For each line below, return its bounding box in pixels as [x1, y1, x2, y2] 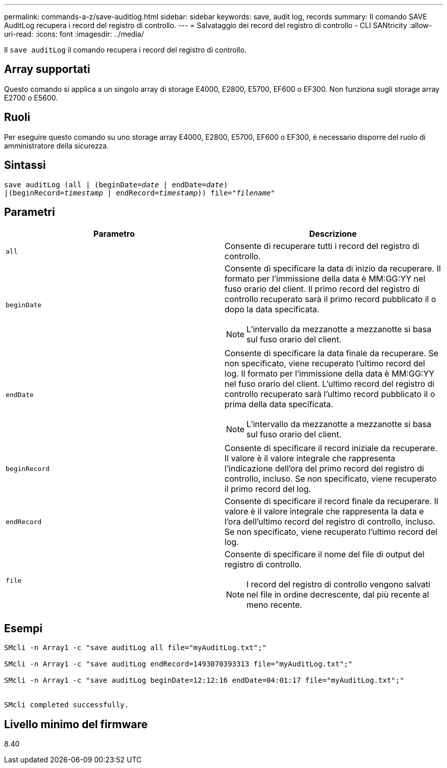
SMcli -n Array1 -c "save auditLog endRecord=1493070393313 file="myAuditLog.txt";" [4, 660, 353, 668]
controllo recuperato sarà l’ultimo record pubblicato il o [225, 389, 435, 400]
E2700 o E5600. [4, 93, 58, 102]
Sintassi [4, 159, 46, 172]
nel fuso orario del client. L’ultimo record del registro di [225, 379, 435, 389]
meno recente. [246, 600, 302, 610]
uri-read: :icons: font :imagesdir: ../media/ [4, 30, 144, 38]
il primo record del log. [225, 484, 311, 494]
